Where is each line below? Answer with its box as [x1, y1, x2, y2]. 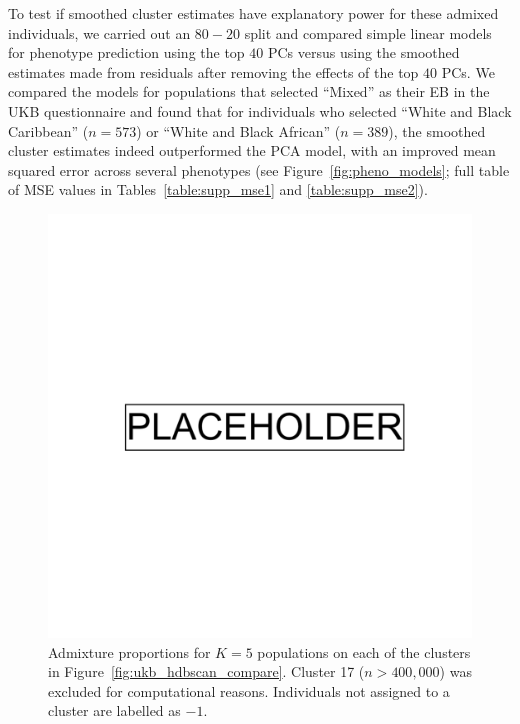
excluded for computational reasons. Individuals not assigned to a [48, 680, 450, 701]
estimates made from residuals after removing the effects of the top [8, 61, 419, 82]
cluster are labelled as [48, 700, 181, 721]
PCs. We [441, 61, 495, 82]
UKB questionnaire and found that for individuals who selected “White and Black [8, 100, 512, 121]
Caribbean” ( [8, 120, 89, 141]
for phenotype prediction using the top [8, 42, 245, 63]
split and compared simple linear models [244, 22, 492, 43]
